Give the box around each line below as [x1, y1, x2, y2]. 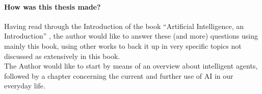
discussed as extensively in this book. [4, 50, 120, 61]
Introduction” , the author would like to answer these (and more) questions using [4, 30, 258, 41]
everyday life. [4, 80, 45, 91]
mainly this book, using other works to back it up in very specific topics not [4, 40, 242, 51]
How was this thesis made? [4, 1, 101, 12]
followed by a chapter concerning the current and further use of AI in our [4, 70, 233, 81]
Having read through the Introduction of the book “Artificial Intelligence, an [4, 20, 244, 31]
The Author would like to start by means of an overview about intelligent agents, [4, 60, 258, 71]
